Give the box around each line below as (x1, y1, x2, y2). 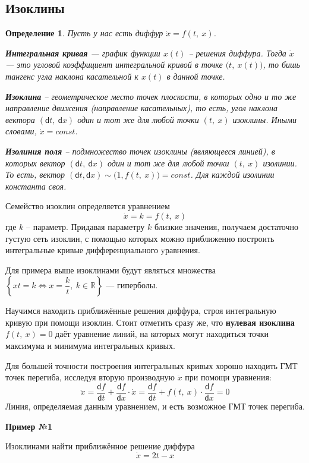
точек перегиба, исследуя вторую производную (5, 371, 175, 383)
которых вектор (5, 156, 65, 169)
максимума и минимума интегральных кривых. (5, 339, 175, 352)
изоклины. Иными (232, 113, 297, 125)
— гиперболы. (106, 279, 158, 291)
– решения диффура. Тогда (188, 46, 286, 59)
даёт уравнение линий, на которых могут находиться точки (55, 327, 269, 340)
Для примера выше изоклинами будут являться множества (5, 263, 216, 276)
